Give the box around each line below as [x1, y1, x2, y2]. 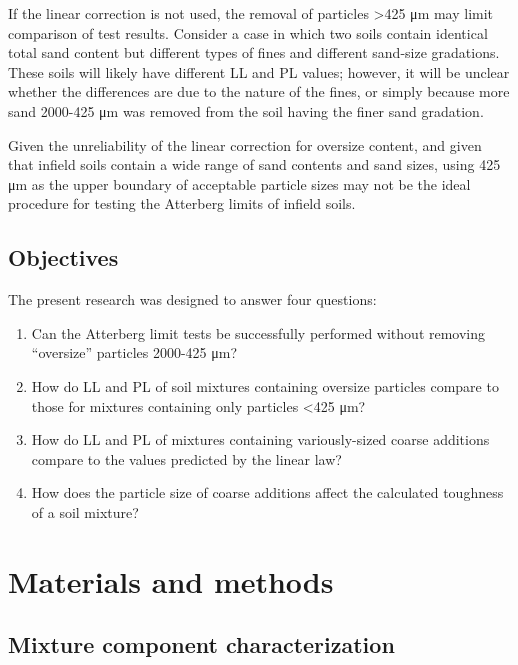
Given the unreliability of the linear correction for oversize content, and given [8, 134, 482, 155]
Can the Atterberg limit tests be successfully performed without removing [31, 322, 486, 343]
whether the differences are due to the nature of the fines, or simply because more [8, 81, 510, 102]
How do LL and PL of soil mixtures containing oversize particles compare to [31, 375, 499, 396]
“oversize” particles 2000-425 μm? [31, 342, 238, 363]
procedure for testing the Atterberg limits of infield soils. [8, 193, 356, 214]
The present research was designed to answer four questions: [8, 289, 377, 310]
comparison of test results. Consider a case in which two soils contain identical [8, 22, 488, 43]
